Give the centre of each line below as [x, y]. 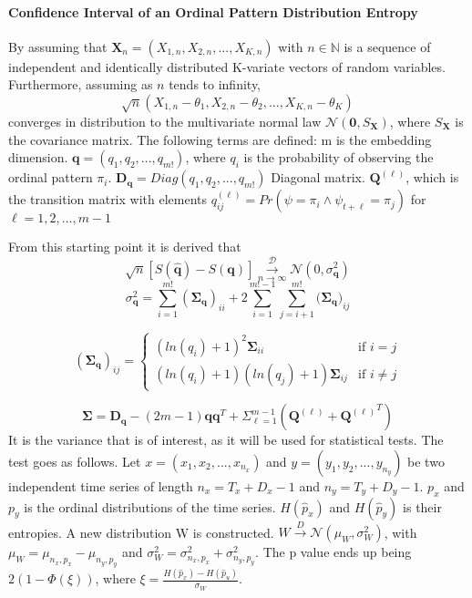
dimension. [38, 157]
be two [426, 461]
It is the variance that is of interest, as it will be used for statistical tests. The [226, 440]
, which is [432, 177]
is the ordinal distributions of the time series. [150, 506]
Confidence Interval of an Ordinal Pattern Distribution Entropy [213, 11]
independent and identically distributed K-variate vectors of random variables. [227, 66]
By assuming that [58, 46]
